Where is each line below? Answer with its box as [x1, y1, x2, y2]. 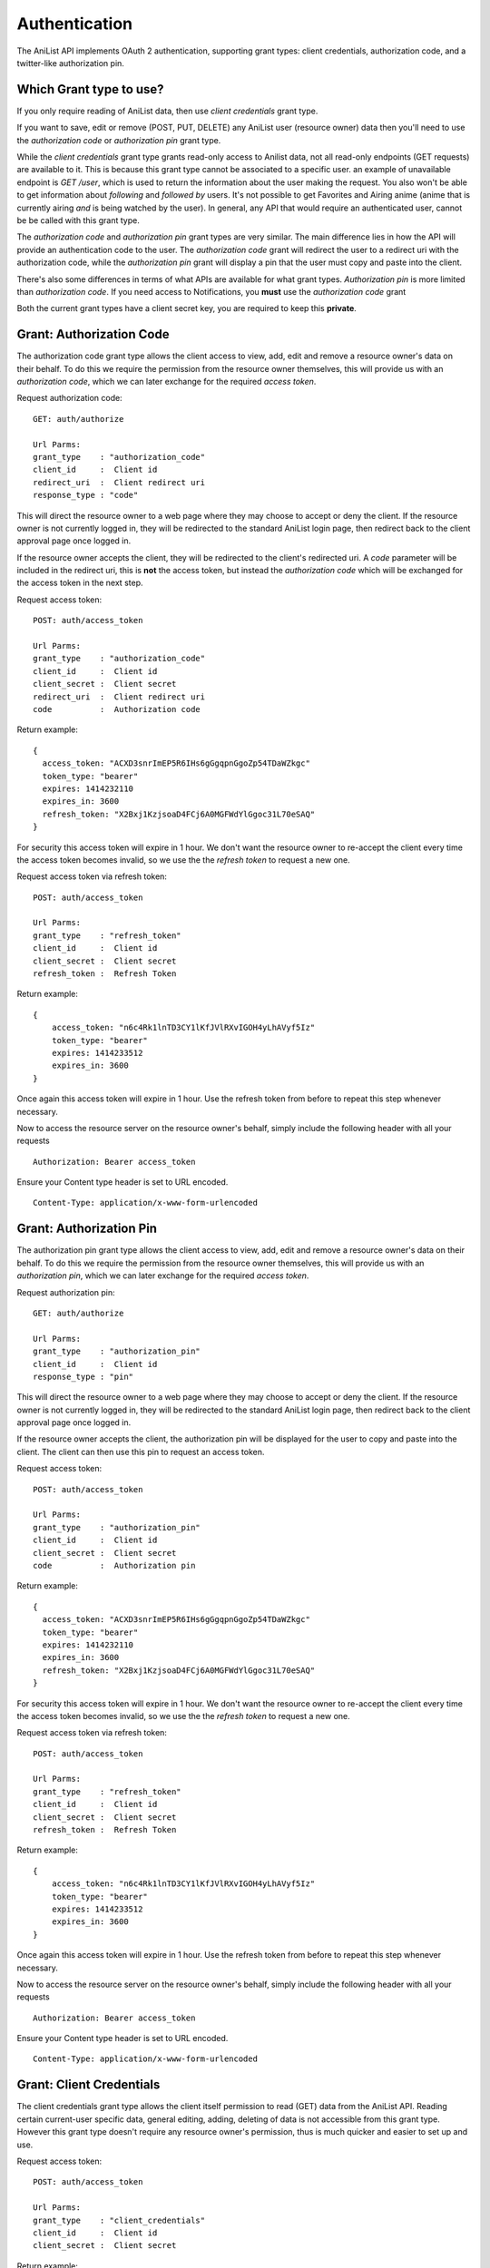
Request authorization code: [16, 393, 122, 404]
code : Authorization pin [33, 1560, 196, 1570]
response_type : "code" [33, 490, 139, 501]
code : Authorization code [33, 704, 201, 714]
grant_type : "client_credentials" [33, 2214, 206, 2225]
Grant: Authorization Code [16, 327, 170, 342]
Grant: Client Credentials [16, 2077, 161, 2093]
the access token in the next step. [16, 577, 143, 589]
